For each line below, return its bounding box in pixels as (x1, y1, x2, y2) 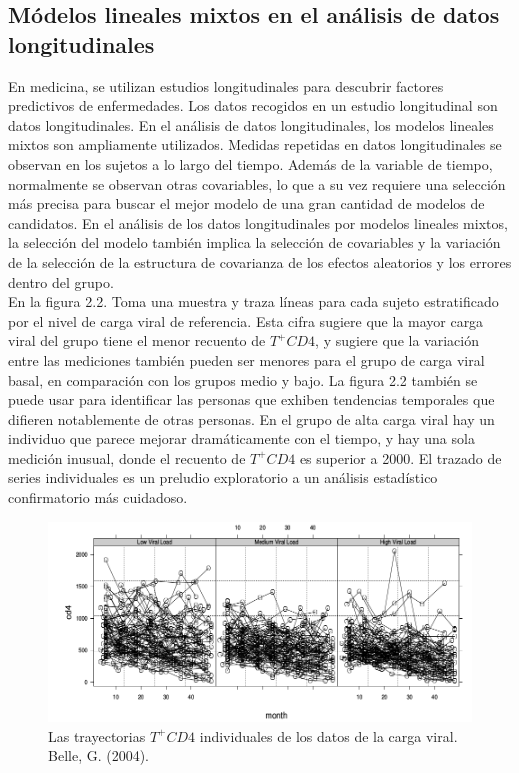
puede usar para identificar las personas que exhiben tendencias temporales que (8, 389, 495, 410)
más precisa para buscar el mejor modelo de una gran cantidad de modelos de (8, 193, 485, 214)
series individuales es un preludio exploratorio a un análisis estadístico (8, 467, 438, 488)
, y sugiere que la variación (315, 330, 479, 351)
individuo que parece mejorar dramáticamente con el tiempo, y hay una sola (8, 428, 475, 449)
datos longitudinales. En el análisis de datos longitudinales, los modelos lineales (8, 114, 494, 135)
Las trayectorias (48, 725, 146, 746)
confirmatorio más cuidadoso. (8, 487, 188, 508)
